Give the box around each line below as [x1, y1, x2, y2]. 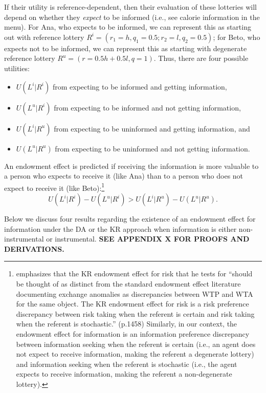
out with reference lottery [4, 31, 84, 42]
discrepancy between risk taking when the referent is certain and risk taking [16, 308, 255, 319]
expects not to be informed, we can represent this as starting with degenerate [4, 42, 247, 53]
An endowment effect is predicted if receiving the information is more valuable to [4, 160, 259, 171]
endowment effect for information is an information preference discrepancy [16, 328, 250, 339]
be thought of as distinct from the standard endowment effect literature [16, 278, 241, 289]
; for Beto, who [213, 31, 260, 42]
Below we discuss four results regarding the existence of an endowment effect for [4, 213, 256, 224]
